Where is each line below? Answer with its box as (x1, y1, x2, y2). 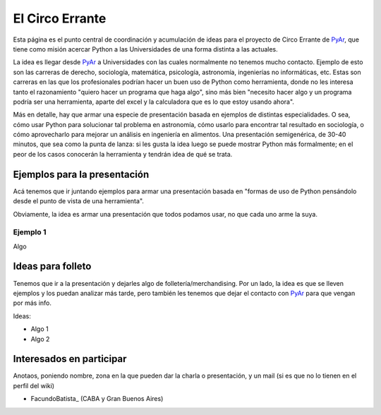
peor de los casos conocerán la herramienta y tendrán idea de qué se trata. (13, 150, 233, 158)
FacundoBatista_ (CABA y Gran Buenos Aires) (30, 395, 164, 403)
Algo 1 (30, 325, 49, 333)
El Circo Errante (13, 11, 107, 26)
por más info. (13, 299, 52, 307)
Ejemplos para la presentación (13, 168, 150, 180)
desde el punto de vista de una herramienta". (13, 197, 145, 205)
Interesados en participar (13, 353, 127, 365)
